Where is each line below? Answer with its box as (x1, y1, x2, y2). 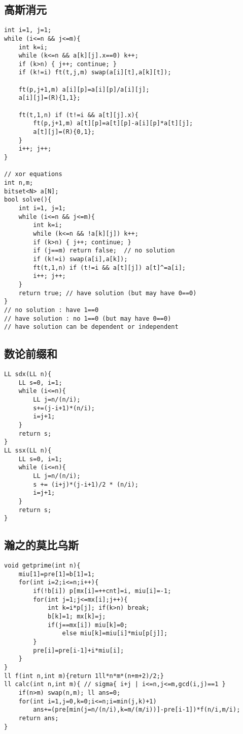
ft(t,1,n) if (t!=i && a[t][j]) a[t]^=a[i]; (33, 264, 186, 271)
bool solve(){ (4, 196, 52, 204)
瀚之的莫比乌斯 (4, 537, 79, 553)
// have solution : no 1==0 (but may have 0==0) (4, 315, 171, 322)
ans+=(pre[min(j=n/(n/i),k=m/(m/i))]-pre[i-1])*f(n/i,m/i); (33, 706, 240, 714)
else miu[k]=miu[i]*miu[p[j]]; (62, 630, 168, 637)
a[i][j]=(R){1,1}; (18, 94, 81, 102)
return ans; (18, 714, 59, 722)
